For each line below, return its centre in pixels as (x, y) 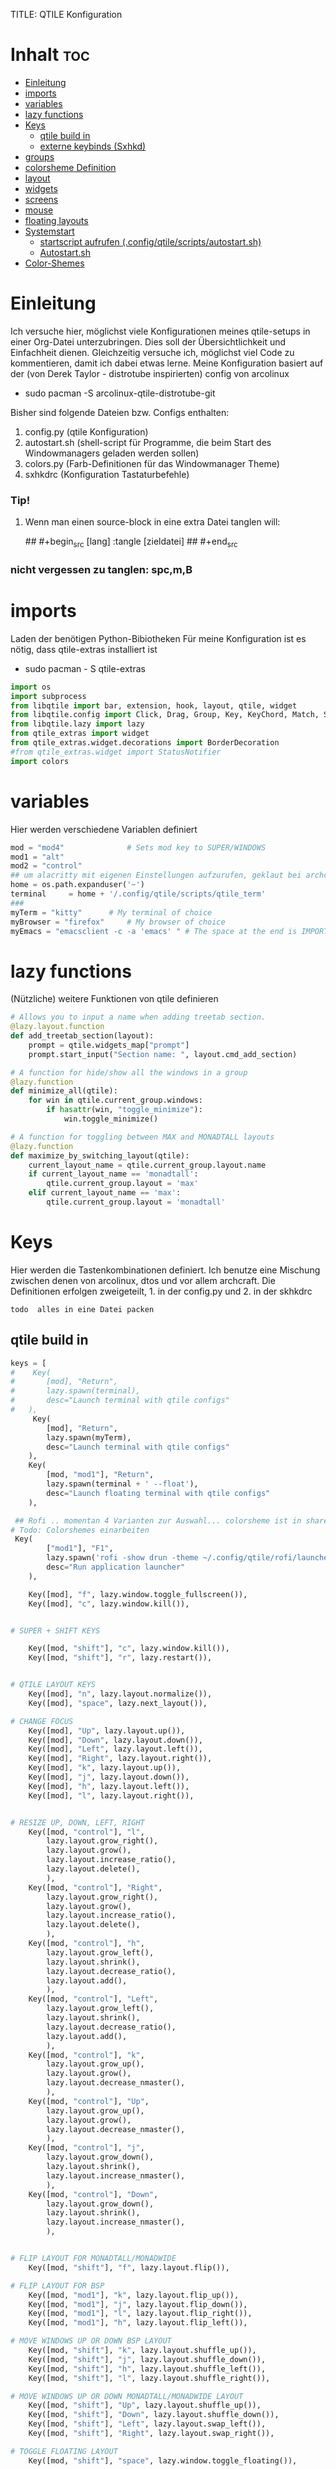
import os (31, 687)
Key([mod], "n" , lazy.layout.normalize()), (120, 1694)
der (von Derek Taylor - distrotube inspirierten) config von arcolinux (150, 373)
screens (41, 199)
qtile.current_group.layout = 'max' (122, 1184)
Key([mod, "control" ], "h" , (86, 1944)
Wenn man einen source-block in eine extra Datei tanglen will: (152, 522)
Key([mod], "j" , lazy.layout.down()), (109, 1777)
